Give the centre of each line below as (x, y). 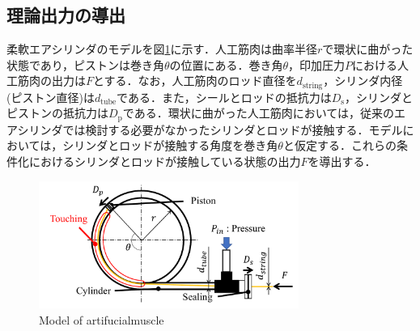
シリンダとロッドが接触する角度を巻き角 (170, 145)
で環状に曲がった (368, 49)
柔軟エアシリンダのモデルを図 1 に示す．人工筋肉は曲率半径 (162, 49)
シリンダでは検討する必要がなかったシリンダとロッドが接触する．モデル (210, 129)
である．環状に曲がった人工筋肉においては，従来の (258, 113)
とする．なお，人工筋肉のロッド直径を (195, 81)
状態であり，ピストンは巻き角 (85, 64)
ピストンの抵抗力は (57, 113)
